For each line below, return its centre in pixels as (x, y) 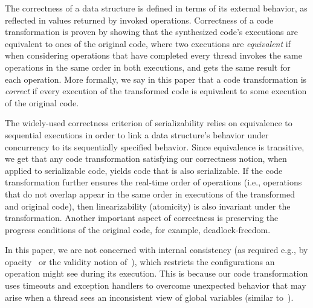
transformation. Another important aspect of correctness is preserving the (142, 218)
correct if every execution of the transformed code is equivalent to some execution (156, 91)
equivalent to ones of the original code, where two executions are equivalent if (148, 43)
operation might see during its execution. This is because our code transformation (156, 273)
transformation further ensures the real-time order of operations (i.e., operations (153, 182)
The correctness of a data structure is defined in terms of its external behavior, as (156, 8)
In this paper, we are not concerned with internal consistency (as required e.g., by (156, 250)
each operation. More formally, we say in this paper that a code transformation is (156, 79)
